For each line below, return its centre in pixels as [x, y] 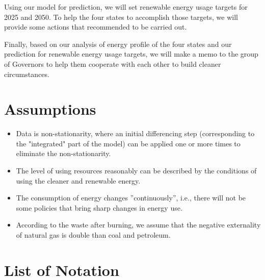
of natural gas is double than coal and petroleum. [93, 235]
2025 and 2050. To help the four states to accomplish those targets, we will [121, 17]
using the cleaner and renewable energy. [78, 180]
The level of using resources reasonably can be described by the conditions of [136, 171]
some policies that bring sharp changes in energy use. [99, 207]
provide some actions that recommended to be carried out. [96, 27]
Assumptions [50, 109]
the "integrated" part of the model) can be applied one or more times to [128, 143]
